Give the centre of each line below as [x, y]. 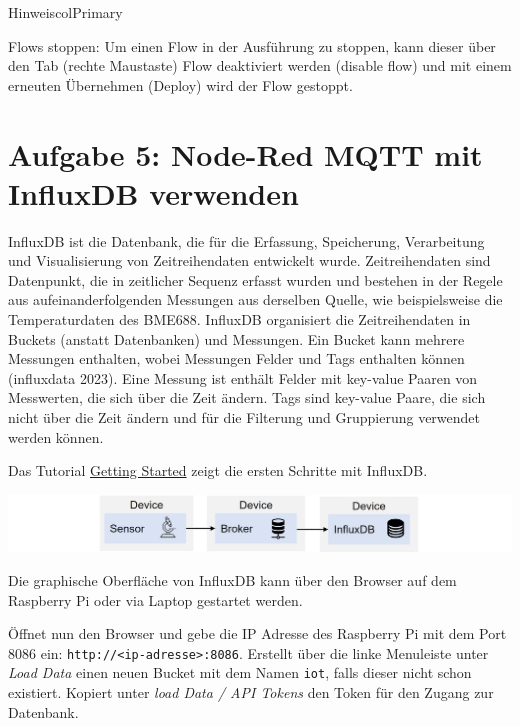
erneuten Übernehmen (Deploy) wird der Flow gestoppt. [180, 84]
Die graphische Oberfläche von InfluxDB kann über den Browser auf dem [232, 579]
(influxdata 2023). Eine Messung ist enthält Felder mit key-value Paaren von [243, 377]
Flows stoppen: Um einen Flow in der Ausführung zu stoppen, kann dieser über [252, 45]
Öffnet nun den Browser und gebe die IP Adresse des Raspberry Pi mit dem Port [257, 633]
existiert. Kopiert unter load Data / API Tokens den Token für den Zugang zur [251, 692]
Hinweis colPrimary [65, 12]
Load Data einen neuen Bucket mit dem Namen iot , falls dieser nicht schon [240, 672]
